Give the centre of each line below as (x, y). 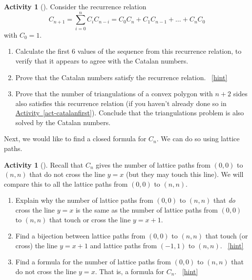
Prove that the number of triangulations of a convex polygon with (114, 94)
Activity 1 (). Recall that (44, 164)
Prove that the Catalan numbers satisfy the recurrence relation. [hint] (121, 77)
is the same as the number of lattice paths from (147, 210)
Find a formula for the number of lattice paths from (93, 262)
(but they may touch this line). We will (185, 174)
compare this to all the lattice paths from (66, 183)
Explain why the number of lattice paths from (84, 200)
